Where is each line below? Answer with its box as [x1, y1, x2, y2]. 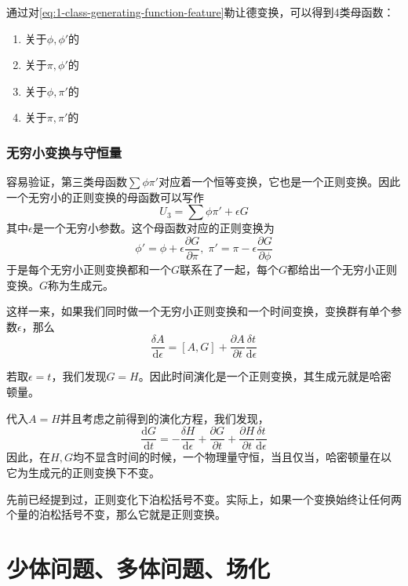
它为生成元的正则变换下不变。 [6, 464, 160, 480]
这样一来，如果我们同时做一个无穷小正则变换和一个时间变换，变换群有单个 [6, 303, 391, 319]
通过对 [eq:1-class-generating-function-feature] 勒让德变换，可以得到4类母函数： [6, 4, 395, 20]
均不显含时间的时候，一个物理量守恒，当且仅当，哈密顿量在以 [72, 449, 392, 465]
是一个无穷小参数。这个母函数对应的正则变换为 [32, 220, 275, 236]
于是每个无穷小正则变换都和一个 [6, 261, 171, 278]
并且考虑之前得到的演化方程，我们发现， [60, 409, 269, 426]
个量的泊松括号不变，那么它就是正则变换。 [6, 506, 226, 522]
